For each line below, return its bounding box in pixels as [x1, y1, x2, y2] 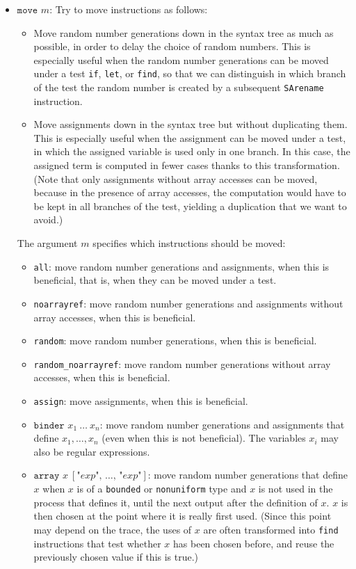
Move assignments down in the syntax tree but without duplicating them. [33, 117, 348, 131]
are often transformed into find [203, 522, 339, 536]
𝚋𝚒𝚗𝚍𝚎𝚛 [33, 420, 65, 431]
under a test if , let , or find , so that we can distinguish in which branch [33, 66, 346, 81]
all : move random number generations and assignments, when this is [33, 259, 330, 273]
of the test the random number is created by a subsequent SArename [33, 80, 324, 95]
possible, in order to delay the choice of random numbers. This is [33, 39, 311, 54]
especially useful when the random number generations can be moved [33, 52, 329, 67]
